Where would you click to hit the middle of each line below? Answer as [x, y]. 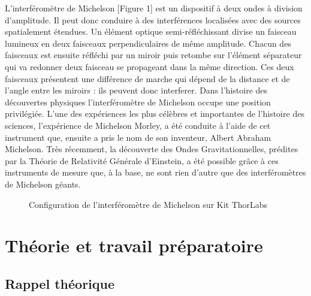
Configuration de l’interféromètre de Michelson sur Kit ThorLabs [148, 204]
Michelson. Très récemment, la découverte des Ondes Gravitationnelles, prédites [152, 149]
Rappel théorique [60, 283]
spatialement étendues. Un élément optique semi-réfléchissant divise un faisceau [151, 31]
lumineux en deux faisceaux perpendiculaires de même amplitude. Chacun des [148, 43]
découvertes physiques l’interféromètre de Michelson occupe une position [138, 102]
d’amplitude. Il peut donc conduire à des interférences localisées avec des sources [153, 19]
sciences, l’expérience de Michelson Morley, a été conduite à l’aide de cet [138, 125]
